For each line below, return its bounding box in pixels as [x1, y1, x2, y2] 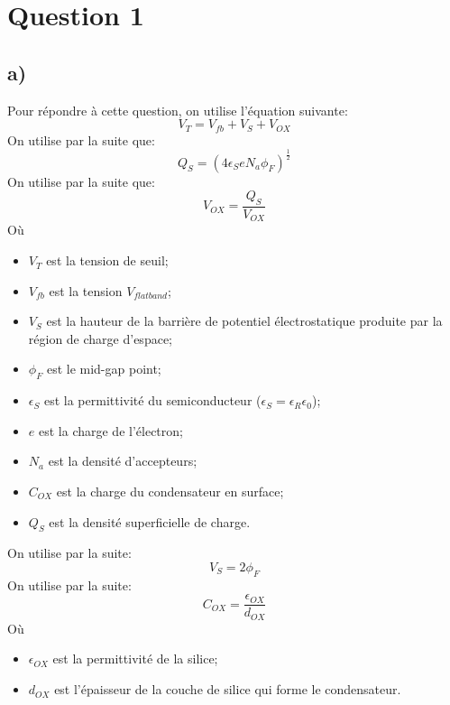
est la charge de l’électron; [38, 421, 183, 440]
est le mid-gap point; [46, 359, 161, 378]
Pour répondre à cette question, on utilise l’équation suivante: [7, 100, 348, 119]
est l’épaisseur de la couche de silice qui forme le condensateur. [54, 680, 401, 699]
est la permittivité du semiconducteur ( [43, 391, 262, 410]
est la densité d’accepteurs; [48, 451, 197, 470]
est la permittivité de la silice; [52, 649, 218, 668]
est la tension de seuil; [46, 251, 169, 270]
